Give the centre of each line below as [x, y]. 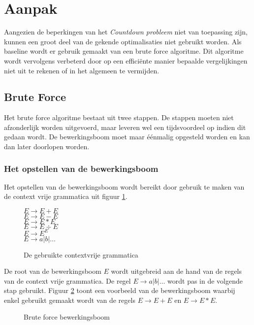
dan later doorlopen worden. [47, 146]
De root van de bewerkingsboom [53, 271]
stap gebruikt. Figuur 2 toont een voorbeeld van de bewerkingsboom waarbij [120, 290]
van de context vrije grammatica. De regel [67, 280]
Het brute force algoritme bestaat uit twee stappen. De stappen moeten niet [119, 117]
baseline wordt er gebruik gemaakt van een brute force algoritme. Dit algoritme [124, 51]
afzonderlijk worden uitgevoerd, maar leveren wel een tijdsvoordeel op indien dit [125, 127]
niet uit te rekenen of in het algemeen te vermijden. [82, 70]
